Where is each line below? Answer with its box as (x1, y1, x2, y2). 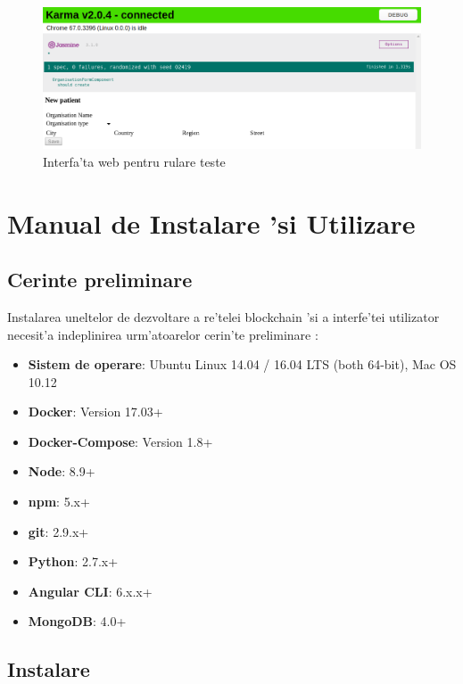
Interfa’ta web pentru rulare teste (43, 152, 226, 170)
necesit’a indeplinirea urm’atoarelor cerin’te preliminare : (7, 325, 318, 343)
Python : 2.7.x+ (28, 552, 119, 571)
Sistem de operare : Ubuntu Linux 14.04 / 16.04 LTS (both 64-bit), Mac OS (28, 355, 457, 374)
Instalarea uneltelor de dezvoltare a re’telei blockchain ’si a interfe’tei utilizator (7, 307, 440, 326)
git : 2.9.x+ (28, 522, 89, 540)
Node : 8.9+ (28, 462, 95, 481)
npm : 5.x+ (28, 492, 90, 511)
